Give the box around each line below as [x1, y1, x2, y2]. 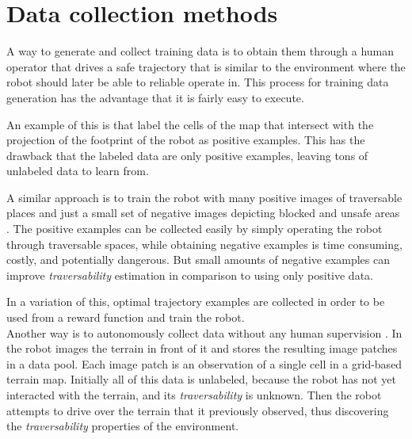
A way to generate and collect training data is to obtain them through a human [6, 43, 395, 59]
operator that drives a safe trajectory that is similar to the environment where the [6, 58, 406, 74]
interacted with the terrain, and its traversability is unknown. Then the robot [6, 387, 382, 403]
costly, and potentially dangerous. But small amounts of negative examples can [6, 251, 391, 268]
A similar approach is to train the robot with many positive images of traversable [6, 189, 402, 205]
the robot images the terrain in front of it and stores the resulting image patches [6, 340, 398, 357]
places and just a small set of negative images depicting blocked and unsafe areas [6, 204, 400, 221]
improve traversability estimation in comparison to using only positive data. [6, 266, 373, 283]
